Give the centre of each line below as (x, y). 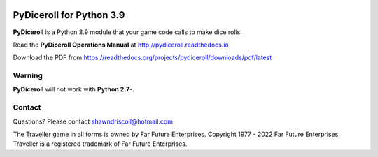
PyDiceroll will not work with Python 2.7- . (73, 89)
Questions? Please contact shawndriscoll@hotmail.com (93, 121)
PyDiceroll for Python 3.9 (69, 15)
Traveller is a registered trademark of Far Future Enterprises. (100, 144)
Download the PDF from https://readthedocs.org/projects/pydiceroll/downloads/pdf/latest (142, 58)
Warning (28, 75)
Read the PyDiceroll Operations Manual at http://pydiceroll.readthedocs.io (121, 45)
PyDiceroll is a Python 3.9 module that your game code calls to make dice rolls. (128, 32)
